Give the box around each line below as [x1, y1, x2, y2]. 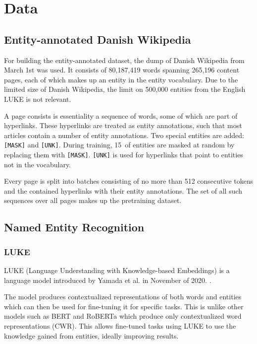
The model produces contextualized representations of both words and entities [4, 291, 242, 302]
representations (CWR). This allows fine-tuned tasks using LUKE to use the [4, 320, 236, 331]
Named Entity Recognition [4, 219, 145, 235]
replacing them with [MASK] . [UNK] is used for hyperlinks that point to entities [4, 149, 243, 159]
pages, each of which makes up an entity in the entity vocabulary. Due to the [4, 74, 238, 84]
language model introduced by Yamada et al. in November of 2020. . [4, 275, 211, 285]
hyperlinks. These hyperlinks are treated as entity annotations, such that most [4, 120, 242, 131]
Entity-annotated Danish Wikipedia [4, 31, 191, 47]
